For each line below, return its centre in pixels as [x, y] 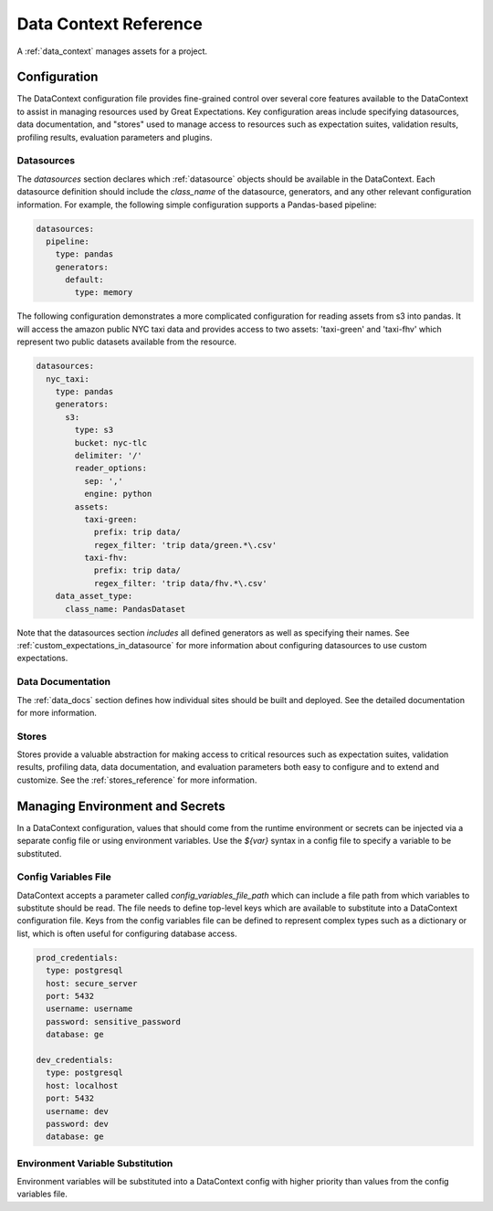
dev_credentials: [75, 1060]
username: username [89, 1009]
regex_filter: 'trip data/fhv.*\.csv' [181, 583]
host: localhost [82, 1085]
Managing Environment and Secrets [121, 806]
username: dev [78, 1111]
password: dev [78, 1124]
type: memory [104, 293]
